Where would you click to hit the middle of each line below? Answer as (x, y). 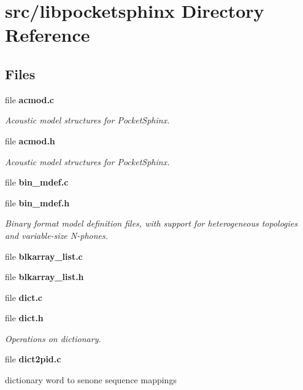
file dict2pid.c (33, 359)
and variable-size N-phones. (57, 235)
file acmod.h (30, 140)
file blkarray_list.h (44, 277)
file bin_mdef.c (37, 182)
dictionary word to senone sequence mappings (91, 380)
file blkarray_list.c (44, 256)
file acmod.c (30, 99)
